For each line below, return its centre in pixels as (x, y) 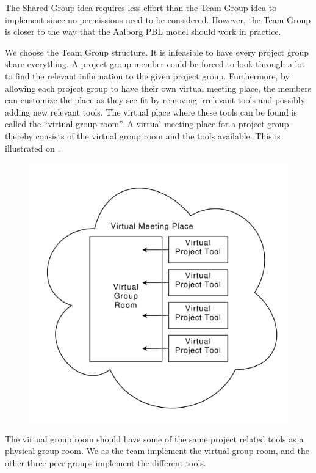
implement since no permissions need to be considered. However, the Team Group (158, 19)
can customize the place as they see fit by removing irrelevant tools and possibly (155, 100)
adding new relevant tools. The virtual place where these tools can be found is (151, 112)
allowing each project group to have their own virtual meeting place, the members (158, 88)
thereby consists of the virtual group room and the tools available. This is (143, 135)
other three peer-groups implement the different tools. (106, 462)
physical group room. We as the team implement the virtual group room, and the (157, 451)
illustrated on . (33, 148)
